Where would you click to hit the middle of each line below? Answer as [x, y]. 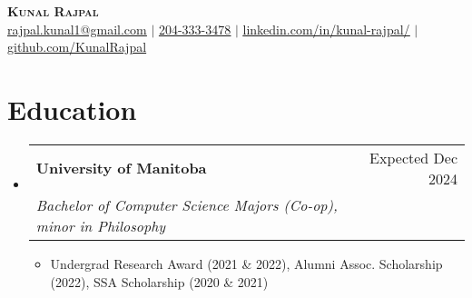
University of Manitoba [121, 168]
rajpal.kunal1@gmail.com [77, 29]
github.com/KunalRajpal [77, 47]
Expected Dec [413, 157]
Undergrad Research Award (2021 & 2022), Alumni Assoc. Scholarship [246, 263]
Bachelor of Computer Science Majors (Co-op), [187, 204]
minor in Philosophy [101, 225]
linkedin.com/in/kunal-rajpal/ [326, 29]
